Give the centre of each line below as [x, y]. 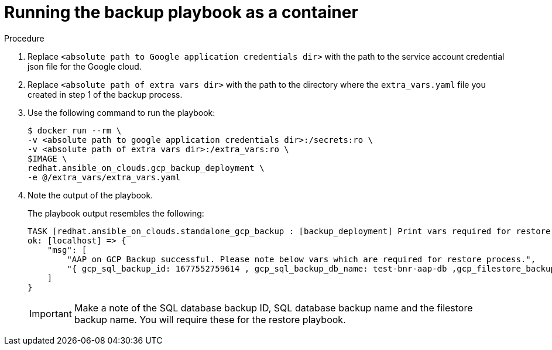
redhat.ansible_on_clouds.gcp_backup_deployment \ [146, 168]
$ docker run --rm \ [75, 130]
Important [51, 313]
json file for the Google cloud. [85, 66]
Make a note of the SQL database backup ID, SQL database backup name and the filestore [273, 308]
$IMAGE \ [47, 158]
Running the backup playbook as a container [181, 12]
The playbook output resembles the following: [116, 213]
